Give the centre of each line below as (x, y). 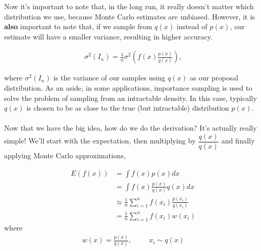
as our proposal (214, 78)
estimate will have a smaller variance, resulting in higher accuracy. (108, 36)
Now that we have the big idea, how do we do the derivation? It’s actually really (130, 128)
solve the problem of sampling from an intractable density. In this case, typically (130, 98)
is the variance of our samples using (109, 78)
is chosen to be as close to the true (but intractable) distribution (128, 108)
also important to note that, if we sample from (78, 26)
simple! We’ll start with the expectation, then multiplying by (100, 141)
